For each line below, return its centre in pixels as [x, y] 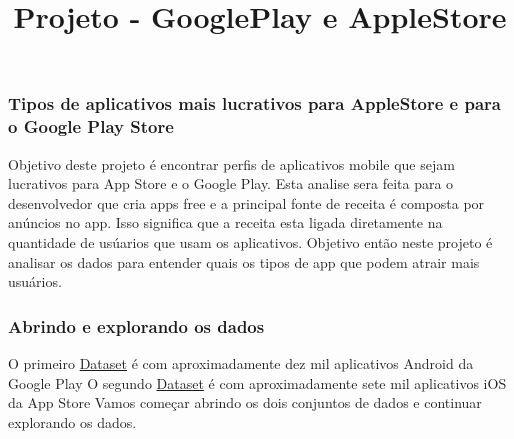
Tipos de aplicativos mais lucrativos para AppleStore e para [254, 103]
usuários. [35, 281]
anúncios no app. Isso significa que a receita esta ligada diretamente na [225, 222]
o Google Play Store [91, 126]
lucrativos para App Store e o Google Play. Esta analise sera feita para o [231, 183]
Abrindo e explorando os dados [136, 325]
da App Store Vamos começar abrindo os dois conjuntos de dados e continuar [245, 402]
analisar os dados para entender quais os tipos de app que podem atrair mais [244, 261]
